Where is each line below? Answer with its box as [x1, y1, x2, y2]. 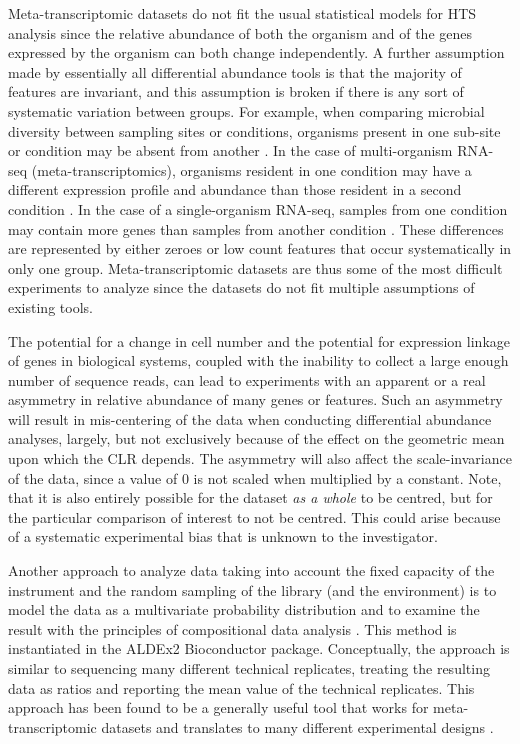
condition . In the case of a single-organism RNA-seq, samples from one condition [8, 198, 508, 219]
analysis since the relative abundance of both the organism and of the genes [8, 22, 473, 43]
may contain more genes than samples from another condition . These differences [8, 218, 504, 239]
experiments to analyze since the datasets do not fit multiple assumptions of [8, 277, 475, 298]
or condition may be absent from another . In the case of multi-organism [8, 140, 453, 161]
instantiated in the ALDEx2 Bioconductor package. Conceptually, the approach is [8, 638, 510, 659]
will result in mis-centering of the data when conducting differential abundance [8, 408, 492, 429]
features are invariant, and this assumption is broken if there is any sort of [8, 81, 464, 102]
